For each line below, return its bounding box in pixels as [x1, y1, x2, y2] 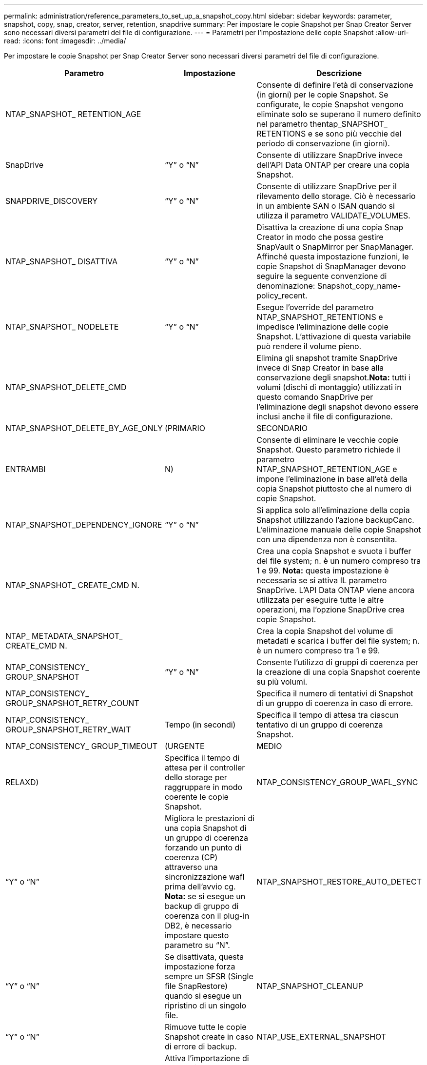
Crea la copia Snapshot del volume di [256, 626, 393, 636]
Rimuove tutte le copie [164, 1022, 247, 1032]
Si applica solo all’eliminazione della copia [256, 505, 410, 515]
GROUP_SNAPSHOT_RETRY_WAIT [5, 725, 131, 734]
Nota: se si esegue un [164, 891, 246, 901]
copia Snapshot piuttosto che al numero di [256, 484, 412, 493]
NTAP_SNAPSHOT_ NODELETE [5, 322, 119, 332]
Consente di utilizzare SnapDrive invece [256, 150, 403, 160]
